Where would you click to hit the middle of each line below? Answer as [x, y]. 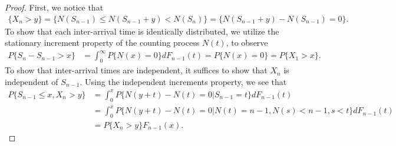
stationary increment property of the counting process [102, 43]
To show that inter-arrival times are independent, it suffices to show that [136, 70]
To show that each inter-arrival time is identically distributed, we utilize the [142, 31]
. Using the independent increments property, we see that [183, 81]
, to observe [247, 43]
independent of [32, 81]
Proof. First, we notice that [54, 7]
